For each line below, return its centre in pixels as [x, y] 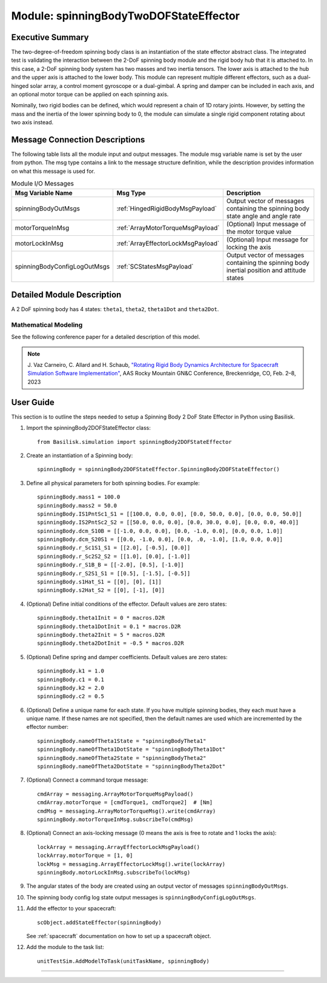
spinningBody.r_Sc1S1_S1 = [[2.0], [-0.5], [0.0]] [114, 548]
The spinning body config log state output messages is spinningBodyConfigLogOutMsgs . [141, 897]
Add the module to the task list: [65, 947]
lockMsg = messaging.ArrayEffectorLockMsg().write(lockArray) [131, 864]
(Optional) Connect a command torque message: [87, 780]
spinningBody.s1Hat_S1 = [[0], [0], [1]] [99, 582]
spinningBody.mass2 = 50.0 [77, 505]
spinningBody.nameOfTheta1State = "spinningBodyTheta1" [122, 741]
